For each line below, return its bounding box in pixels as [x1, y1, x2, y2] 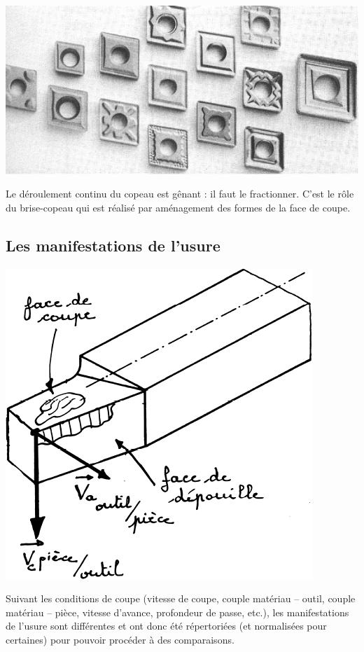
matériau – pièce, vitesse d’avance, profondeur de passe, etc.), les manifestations [6, 604, 349, 619]
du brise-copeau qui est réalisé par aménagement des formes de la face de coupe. [6, 200, 351, 214]
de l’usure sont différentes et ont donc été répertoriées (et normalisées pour [6, 618, 327, 633]
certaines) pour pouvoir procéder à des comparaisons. [6, 632, 234, 647]
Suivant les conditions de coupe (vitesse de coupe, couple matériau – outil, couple [6, 591, 356, 606]
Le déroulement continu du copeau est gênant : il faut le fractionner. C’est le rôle [6, 186, 354, 201]
